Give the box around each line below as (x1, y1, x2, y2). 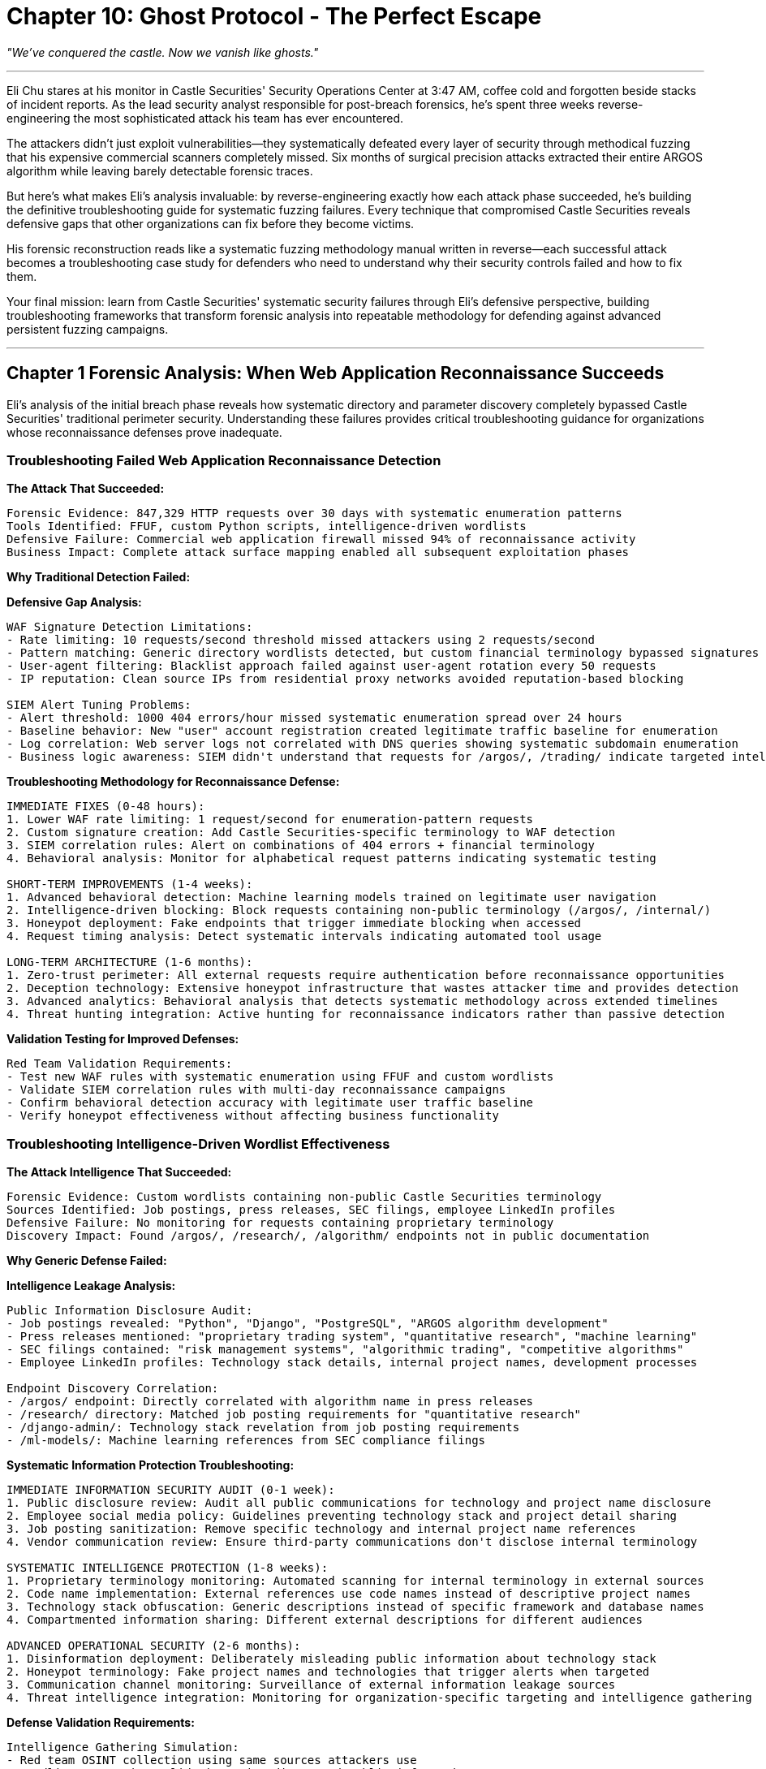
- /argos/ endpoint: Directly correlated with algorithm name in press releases (6, 1395, 534, 1409)
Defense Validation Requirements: (6, 1715, 195, 1730)
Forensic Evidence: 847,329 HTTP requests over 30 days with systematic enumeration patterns (6, 507, 622, 520)
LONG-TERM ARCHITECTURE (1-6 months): (6, 956, 253, 969)
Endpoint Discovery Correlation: (6, 1382, 219, 1396)
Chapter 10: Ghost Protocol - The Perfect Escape (6, 2, 542, 30)
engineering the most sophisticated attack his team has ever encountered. (6, 110, 404, 125)
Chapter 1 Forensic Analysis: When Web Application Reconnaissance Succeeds (6, 363, 665, 384)
